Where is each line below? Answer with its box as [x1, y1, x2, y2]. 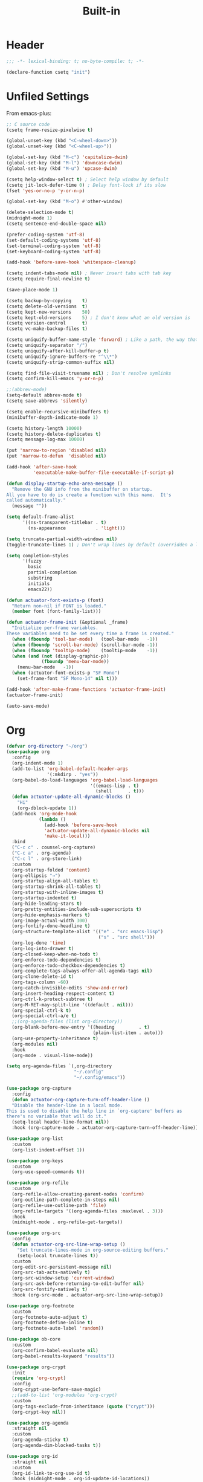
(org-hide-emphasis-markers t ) [11, 911, 91, 918]
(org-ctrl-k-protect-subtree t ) [11, 996, 94, 1002]
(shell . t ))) [95, 788, 145, 794]
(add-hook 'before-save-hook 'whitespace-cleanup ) [6, 259, 137, 265]
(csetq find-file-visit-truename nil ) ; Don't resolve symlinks [6, 370, 172, 376]
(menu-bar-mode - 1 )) [17, 664, 74, 670]
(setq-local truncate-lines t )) [17, 1252, 98, 1258]
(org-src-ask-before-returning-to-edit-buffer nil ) [11, 1281, 145, 1287]
